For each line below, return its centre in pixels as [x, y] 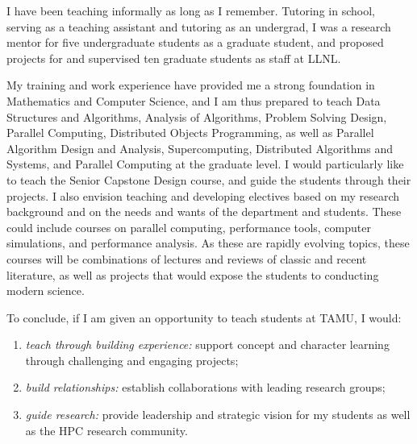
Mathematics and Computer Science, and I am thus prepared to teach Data [194, 100]
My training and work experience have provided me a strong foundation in [191, 85]
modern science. [46, 290]
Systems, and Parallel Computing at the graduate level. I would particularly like [205, 164]
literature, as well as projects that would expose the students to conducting [193, 274]
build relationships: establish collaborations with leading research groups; [205, 387]
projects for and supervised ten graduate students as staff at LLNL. [174, 58]
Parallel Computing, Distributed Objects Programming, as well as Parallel [190, 133]
